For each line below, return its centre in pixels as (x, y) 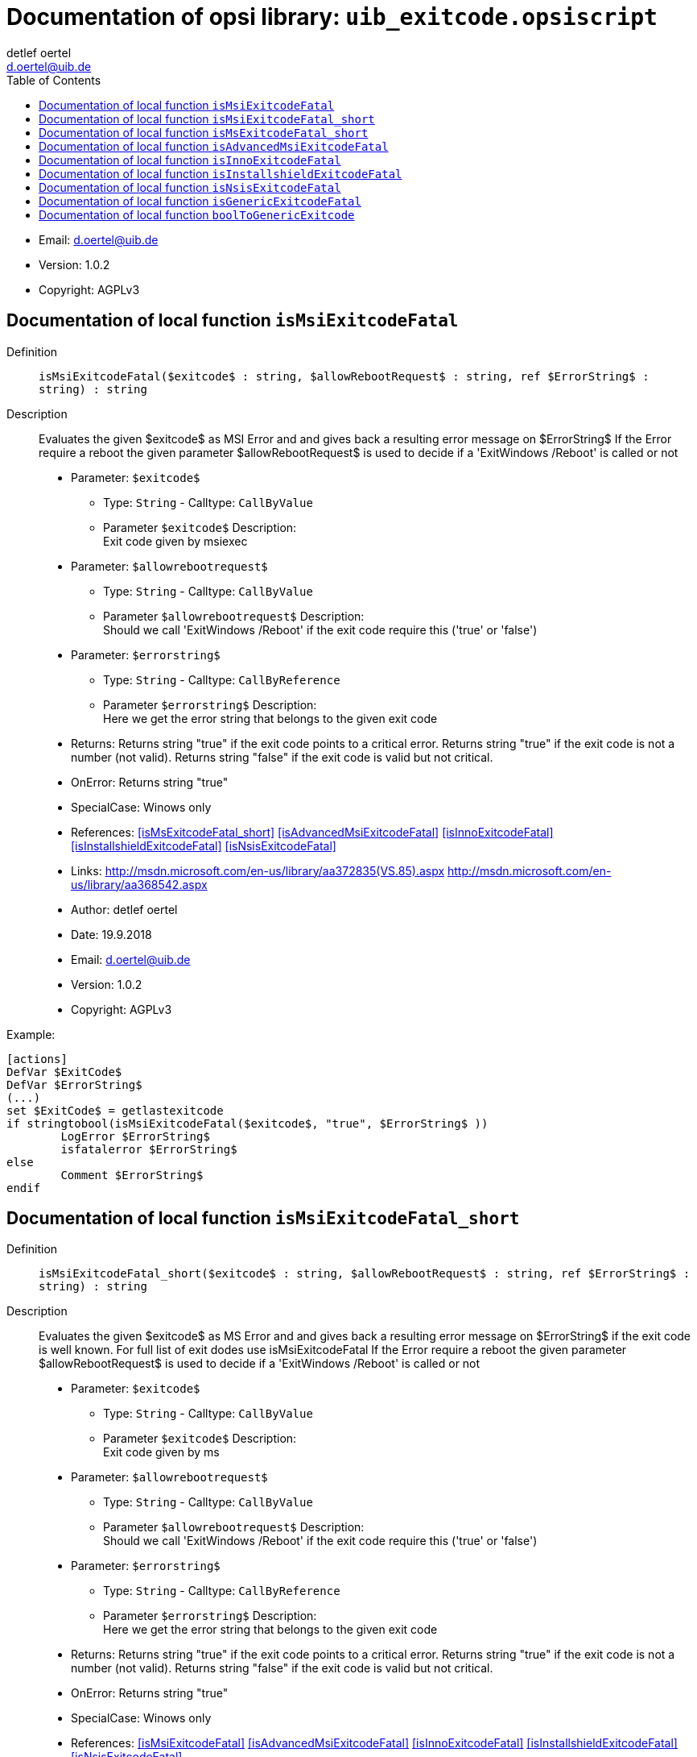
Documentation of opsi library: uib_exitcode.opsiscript (332, 17)
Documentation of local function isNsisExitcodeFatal (190, 187)
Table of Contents (54, 80)
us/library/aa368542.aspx (139, 884)
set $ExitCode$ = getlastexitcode (115, 1110)
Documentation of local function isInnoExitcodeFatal (190, 160)
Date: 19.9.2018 (111, 934)
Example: (31, 1034)
